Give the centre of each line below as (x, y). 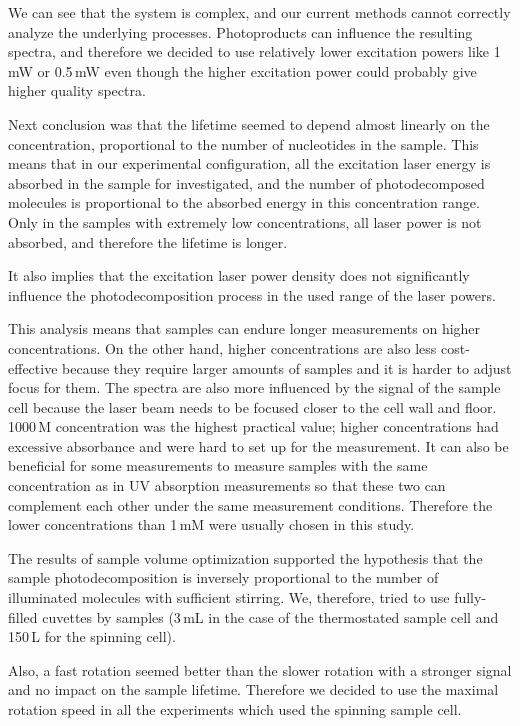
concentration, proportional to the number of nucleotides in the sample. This (243, 143)
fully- (470, 597)
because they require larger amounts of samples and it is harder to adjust (287, 367)
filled (23, 616)
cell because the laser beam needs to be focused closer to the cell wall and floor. (252, 406)
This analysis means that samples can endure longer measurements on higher (244, 328)
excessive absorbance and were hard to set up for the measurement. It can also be (258, 445)
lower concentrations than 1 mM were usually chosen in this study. (211, 524)
